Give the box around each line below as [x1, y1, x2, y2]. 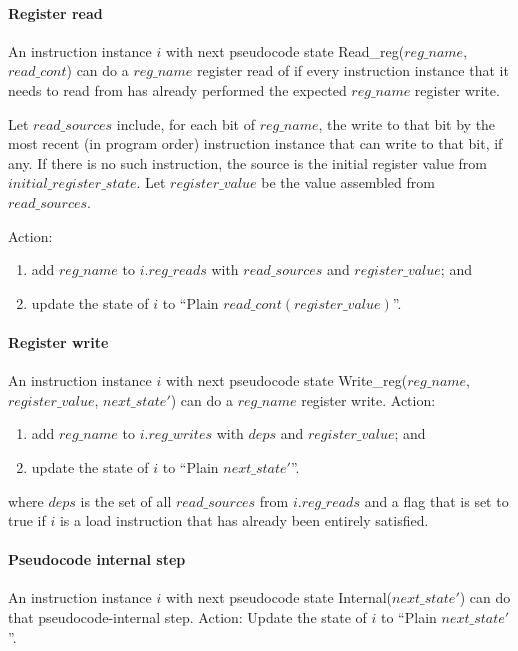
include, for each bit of [116, 113, 255, 134]
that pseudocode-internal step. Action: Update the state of [8, 607, 367, 628]
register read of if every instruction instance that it [196, 60, 509, 81]
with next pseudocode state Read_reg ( [165, 40, 405, 61]
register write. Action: [301, 389, 436, 410]
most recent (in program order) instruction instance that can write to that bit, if [8, 133, 503, 154]
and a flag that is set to [364, 490, 509, 511]
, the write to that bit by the [318, 113, 496, 134]
